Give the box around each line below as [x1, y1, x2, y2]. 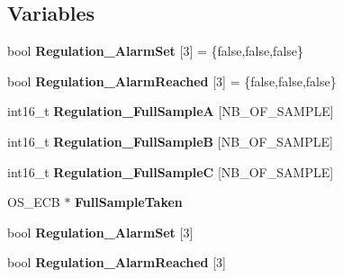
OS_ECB [7, 193, 60, 211]
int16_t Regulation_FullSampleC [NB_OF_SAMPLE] [7, 162, 334, 181]
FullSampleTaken [75, 193, 183, 211]
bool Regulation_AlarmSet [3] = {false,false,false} [7, 41, 304, 60]
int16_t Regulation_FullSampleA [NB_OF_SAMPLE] [7, 102, 334, 121]
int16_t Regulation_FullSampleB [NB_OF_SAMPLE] [7, 131, 333, 150]
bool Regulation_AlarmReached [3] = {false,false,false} [7, 71, 337, 90]
